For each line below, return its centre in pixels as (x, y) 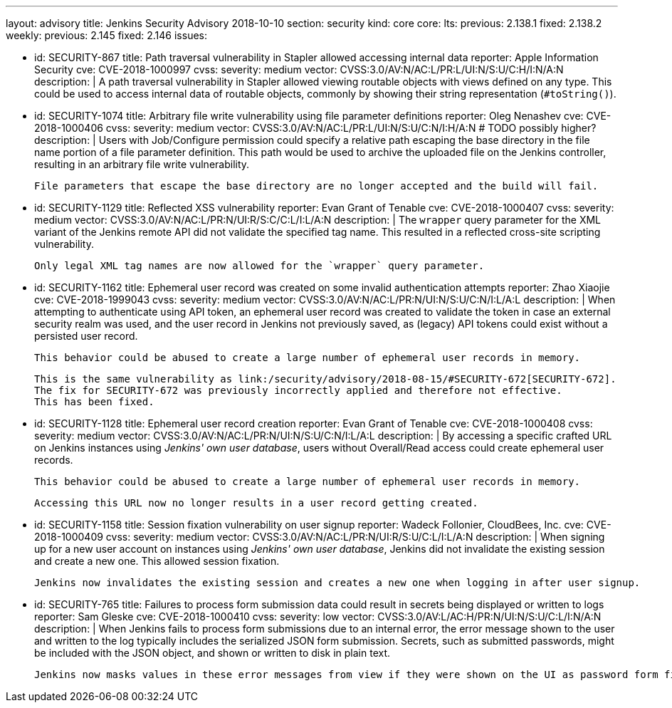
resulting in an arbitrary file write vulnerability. (142, 164)
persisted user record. (86, 336)
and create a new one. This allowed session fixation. (157, 561)
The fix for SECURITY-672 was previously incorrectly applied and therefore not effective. (298, 390)
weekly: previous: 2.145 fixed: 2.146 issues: (107, 35)
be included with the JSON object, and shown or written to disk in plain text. (212, 653)
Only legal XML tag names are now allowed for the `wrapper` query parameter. (259, 266)
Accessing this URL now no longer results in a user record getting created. (256, 503)
